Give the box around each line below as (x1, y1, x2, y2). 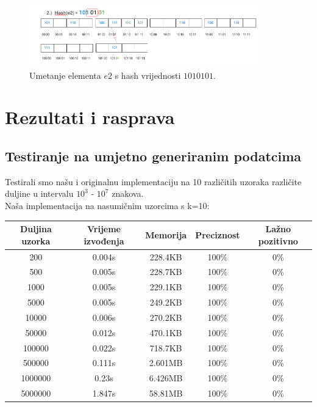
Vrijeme (87, 222, 121, 235)
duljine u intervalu (5, 187, 74, 200)
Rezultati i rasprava (5, 105, 175, 130)
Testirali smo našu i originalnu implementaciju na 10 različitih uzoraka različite (5, 175, 302, 188)
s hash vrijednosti (115, 68, 181, 81)
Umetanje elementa (29, 68, 101, 81)
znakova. (112, 187, 144, 200)
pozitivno (258, 234, 298, 247)
